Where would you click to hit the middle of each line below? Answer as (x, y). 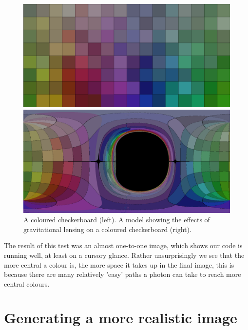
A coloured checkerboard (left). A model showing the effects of (117, 220)
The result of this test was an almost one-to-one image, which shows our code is (123, 245)
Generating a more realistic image (121, 317)
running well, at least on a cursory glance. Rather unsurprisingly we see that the (124, 255)
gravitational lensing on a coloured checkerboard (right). (107, 229)
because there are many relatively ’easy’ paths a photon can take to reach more (123, 274)
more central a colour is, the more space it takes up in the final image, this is (119, 264)
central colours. (27, 283)
